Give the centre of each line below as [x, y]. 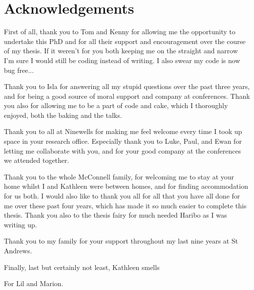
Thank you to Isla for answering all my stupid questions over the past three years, [127, 86]
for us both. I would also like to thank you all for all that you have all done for [122, 196]
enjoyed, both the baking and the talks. [63, 115]
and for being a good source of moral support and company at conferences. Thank [127, 96]
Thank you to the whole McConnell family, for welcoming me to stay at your [119, 176]
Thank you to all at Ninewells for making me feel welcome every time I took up [123, 131]
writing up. [21, 224]
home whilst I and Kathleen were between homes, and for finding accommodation [126, 186]
